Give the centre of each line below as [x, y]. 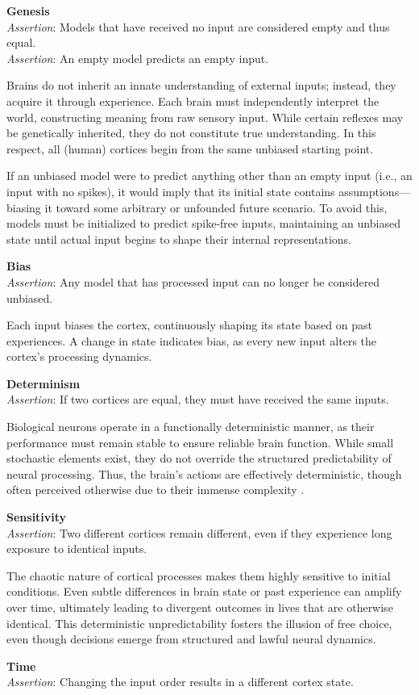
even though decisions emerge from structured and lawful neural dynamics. [191, 639]
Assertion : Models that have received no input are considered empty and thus [198, 26]
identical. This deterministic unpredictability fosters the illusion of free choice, [199, 623]
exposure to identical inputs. [77, 548]
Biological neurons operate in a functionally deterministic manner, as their [191, 427]
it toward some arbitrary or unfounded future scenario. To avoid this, [216, 207]
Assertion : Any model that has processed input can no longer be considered [193, 281]
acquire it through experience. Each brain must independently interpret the [193, 100]
